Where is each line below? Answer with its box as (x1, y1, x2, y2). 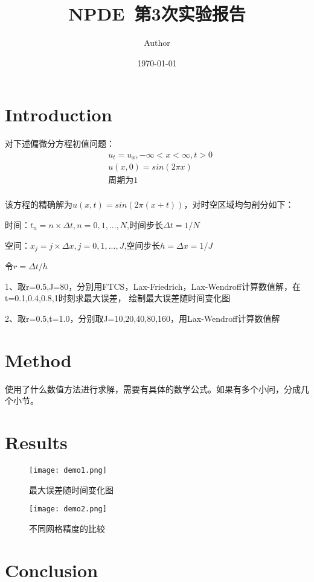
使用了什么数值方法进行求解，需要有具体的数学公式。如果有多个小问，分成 (5, 382, 301, 395)
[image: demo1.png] (29, 465, 107, 475)
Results (5, 429, 68, 454)
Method (5, 347, 72, 372)
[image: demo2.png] (29, 505, 107, 514)
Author (144, 36, 170, 49)
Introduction (5, 102, 112, 127)
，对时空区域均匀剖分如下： (184, 198, 294, 211)
